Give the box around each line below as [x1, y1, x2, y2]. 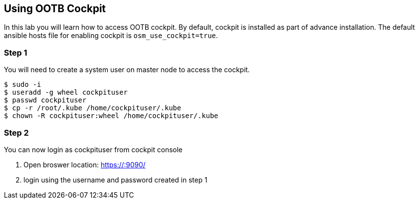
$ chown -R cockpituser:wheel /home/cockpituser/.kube [4, 112, 219, 120]
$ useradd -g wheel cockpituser [4, 88, 128, 97]
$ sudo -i [4, 81, 41, 89]
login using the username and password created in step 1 [23, 175, 207, 184]
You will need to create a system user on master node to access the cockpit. [4, 65, 250, 74]
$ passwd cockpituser [4, 96, 87, 104]
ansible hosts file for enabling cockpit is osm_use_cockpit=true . [4, 31, 218, 40]
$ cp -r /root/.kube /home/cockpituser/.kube [4, 104, 181, 112]
